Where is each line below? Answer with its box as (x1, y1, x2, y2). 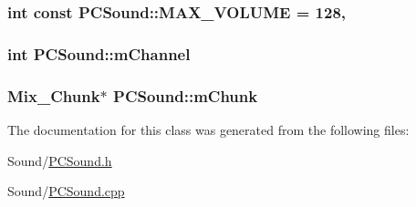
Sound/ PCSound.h (7, 150, 112, 170)
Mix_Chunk (7, 84, 100, 107)
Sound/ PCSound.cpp (7, 181, 125, 201)
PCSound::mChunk (113, 84, 258, 107)
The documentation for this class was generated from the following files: (7, 119, 410, 139)
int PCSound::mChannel (7, 42, 191, 65)
